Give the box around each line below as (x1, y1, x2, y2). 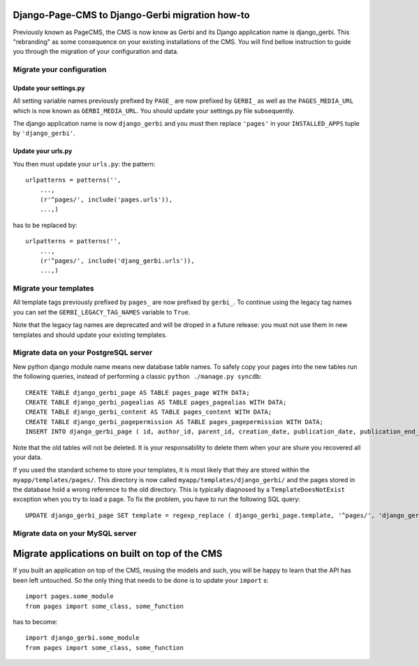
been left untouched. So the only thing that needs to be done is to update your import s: (13, 576, 269, 584)
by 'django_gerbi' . (13, 129, 76, 138)
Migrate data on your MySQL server (13, 528, 137, 538)
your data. (13, 453, 43, 461)
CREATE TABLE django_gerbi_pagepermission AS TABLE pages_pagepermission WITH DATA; (25, 418, 324, 426)
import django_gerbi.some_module (25, 634, 140, 642)
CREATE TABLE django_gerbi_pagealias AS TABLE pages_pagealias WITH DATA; (25, 398, 287, 406)
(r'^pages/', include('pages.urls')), (39, 196, 173, 203)
